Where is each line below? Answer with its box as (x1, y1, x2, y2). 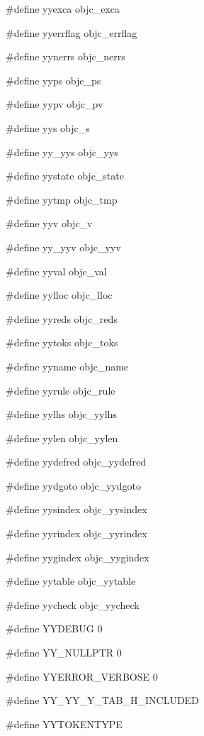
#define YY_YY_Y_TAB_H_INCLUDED (6, 693, 199, 708)
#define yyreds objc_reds (6, 311, 118, 326)
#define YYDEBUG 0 (6, 621, 103, 636)
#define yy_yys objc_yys (6, 144, 118, 159)
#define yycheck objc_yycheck (6, 597, 140, 612)
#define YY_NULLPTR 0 (6, 645, 122, 660)
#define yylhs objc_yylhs (6, 407, 117, 422)
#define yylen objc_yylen (6, 430, 118, 445)
